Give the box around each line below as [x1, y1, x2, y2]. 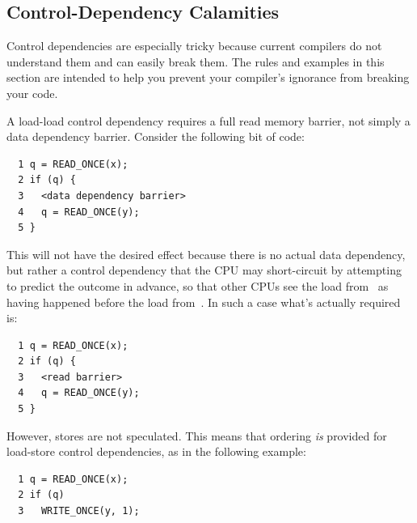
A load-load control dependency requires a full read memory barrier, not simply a [6, 112, 411, 129]
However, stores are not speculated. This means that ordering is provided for [6, 427, 387, 444]
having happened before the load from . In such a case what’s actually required [6, 293, 401, 310]
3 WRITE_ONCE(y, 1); [18, 505, 140, 517]
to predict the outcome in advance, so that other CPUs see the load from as [6, 277, 389, 294]
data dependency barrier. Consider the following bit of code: [6, 128, 305, 145]
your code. [6, 84, 58, 101]
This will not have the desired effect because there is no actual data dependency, [6, 245, 406, 262]
